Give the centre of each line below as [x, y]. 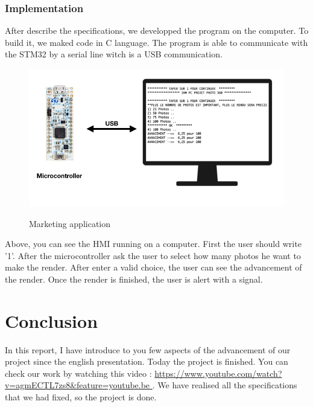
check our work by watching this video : [78, 373]
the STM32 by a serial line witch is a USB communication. [114, 54]
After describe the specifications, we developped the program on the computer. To [157, 30]
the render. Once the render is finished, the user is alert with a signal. [134, 279]
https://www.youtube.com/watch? [218, 373]
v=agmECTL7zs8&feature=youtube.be [77, 385]
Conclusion [52, 320]
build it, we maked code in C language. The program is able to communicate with [156, 42]
